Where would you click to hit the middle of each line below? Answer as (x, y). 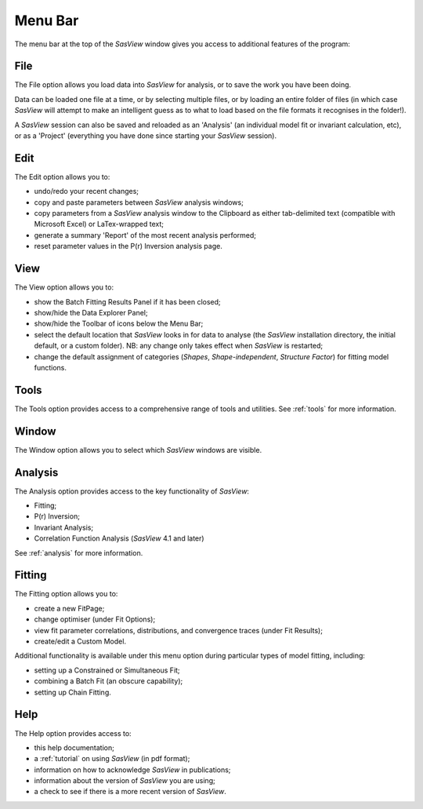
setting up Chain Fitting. (72, 692)
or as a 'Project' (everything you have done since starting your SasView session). (146, 136)
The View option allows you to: (64, 287)
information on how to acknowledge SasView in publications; (132, 770)
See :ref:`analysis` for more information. (79, 552)
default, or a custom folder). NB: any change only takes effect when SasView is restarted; (179, 346)
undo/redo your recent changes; (87, 191)
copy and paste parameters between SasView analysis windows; (139, 202)
